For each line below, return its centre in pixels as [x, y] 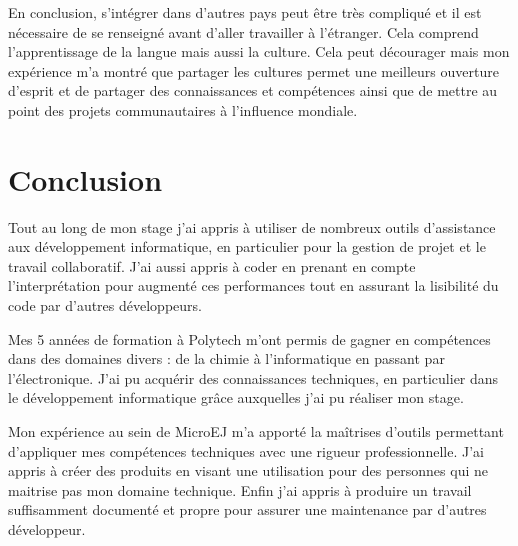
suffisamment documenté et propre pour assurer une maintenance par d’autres [247, 509]
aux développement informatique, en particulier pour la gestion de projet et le [247, 246]
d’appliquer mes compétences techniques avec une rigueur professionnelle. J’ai [246, 450]
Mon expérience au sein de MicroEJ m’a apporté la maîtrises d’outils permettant [256, 431]
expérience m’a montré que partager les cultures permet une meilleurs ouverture [253, 70]
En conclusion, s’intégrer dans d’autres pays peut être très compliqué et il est [245, 12]
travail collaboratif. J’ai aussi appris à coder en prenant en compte [212, 265]
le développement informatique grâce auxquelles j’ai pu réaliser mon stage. [236, 397]
